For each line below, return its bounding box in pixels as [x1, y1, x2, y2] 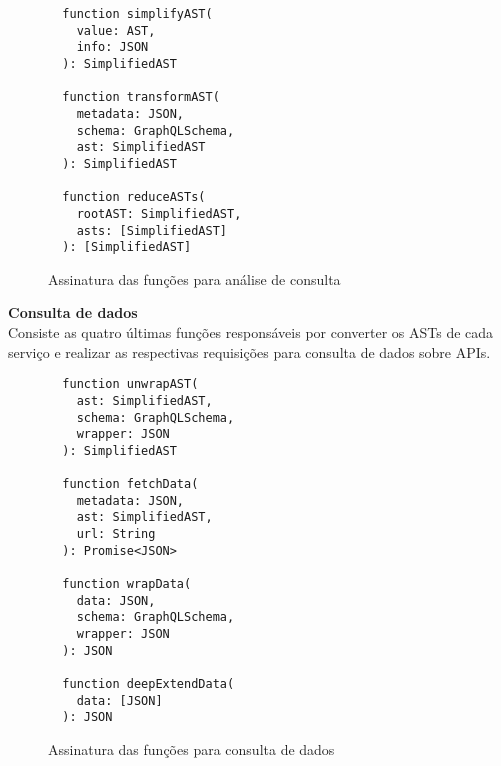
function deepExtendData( [62, 677, 235, 692]
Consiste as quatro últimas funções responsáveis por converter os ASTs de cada [8, 322, 494, 343]
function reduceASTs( [62, 190, 206, 205]
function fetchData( [62, 477, 199, 492]
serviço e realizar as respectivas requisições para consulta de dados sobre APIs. [8, 341, 491, 362]
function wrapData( [62, 577, 192, 592]
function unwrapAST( [62, 377, 199, 392]
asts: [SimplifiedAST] [76, 223, 227, 238]
